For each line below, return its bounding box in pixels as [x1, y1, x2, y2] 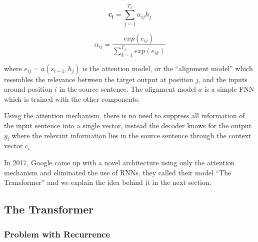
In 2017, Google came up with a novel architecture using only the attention [4, 157, 235, 168]
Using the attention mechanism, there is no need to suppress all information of [4, 110, 245, 121]
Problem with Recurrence [4, 227, 110, 240]
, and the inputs [198, 74, 247, 84]
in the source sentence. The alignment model [59, 84, 196, 94]
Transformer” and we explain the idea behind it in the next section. [4, 177, 211, 187]
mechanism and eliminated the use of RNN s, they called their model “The [4, 167, 231, 177]
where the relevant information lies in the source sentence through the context [11, 130, 251, 140]
